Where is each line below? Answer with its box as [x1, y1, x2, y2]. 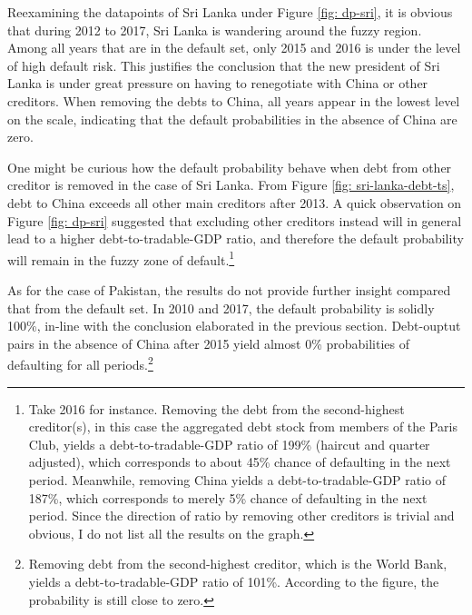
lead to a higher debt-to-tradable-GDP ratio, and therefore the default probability [7, 229, 464, 248]
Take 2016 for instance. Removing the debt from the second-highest [28, 399, 405, 418]
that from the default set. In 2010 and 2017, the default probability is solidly [7, 298, 435, 317]
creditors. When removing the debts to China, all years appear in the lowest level [7, 91, 460, 110]
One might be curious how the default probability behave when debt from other [7, 157, 452, 176]
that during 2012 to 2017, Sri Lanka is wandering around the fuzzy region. [7, 20, 422, 39]
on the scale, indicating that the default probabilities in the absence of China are [7, 109, 457, 128]
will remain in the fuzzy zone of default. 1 [7, 247, 235, 269]
